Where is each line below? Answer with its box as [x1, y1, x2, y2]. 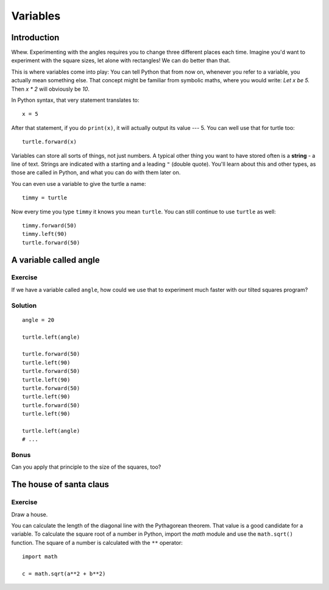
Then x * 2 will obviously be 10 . [11, 85, 90, 93]
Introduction [11, 32, 60, 43]
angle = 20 [22, 316, 55, 323]
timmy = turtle [22, 194, 68, 201]
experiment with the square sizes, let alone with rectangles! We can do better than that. [11, 57, 231, 64]
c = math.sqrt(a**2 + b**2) [22, 570, 106, 577]
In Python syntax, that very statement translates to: [11, 96, 140, 104]
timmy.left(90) [22, 230, 68, 238]
